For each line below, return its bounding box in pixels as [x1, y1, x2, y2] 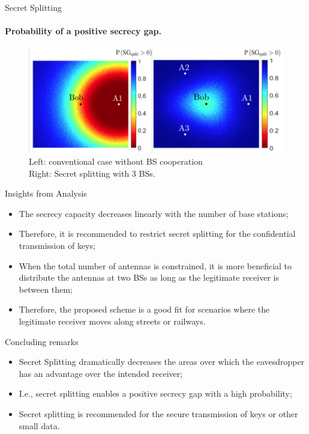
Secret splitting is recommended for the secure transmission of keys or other [19, 407, 298, 420]
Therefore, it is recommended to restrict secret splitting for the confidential [19, 227, 296, 240]
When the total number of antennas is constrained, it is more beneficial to [19, 259, 292, 272]
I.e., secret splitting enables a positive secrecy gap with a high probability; [19, 387, 292, 400]
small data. [19, 419, 60, 432]
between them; [19, 283, 73, 295]
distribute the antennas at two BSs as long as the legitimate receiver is [19, 271, 279, 284]
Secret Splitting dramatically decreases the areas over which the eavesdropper [19, 355, 305, 368]
